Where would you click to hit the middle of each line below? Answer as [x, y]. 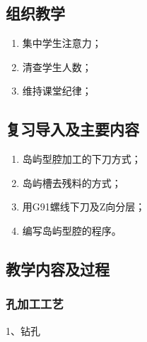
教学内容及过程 [58, 268]
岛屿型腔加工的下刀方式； [82, 159]
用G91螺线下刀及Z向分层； [84, 207]
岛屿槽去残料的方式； [72, 182]
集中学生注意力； [62, 43]
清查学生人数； [57, 66]
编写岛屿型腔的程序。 [72, 230]
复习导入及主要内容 [72, 129]
